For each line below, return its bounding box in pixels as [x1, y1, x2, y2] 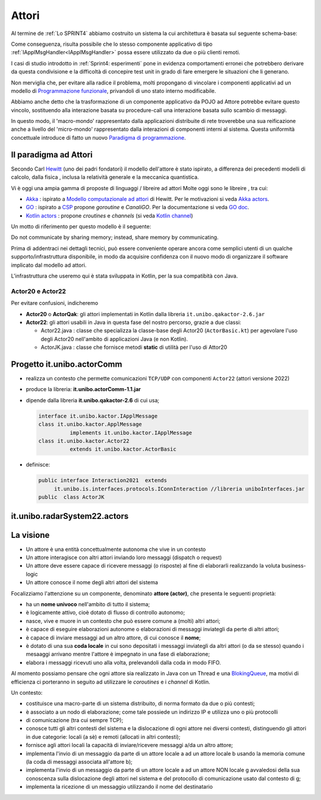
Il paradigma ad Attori [11, 149, 93, 160]
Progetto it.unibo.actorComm [11, 359, 122, 369]
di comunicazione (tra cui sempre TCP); [26, 717, 124, 724]
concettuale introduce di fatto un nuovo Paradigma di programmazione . [11, 134, 186, 141]
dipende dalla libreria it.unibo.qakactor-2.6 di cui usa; [26, 396, 160, 404]
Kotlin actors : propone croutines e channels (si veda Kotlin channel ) [26, 212, 193, 219]
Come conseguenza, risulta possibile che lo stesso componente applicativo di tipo [11, 40, 213, 48]
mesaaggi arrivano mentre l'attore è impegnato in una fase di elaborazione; [26, 651, 210, 658]
